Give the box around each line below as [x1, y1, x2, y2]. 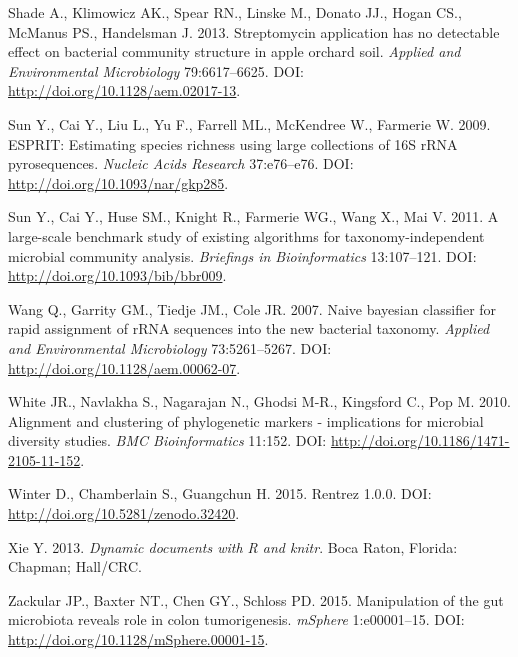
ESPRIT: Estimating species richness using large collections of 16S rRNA [8, 133, 458, 154]
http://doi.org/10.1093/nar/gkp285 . [8, 172, 229, 193]
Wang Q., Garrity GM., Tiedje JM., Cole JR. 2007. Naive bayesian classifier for [8, 298, 497, 319]
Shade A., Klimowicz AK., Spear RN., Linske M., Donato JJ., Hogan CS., [8, 2, 462, 22]
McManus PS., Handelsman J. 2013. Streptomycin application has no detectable [8, 21, 500, 42]
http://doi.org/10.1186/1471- [330, 430, 510, 451]
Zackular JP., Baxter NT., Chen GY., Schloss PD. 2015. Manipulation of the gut [8, 589, 504, 610]
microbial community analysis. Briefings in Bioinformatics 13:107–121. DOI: [8, 245, 477, 266]
